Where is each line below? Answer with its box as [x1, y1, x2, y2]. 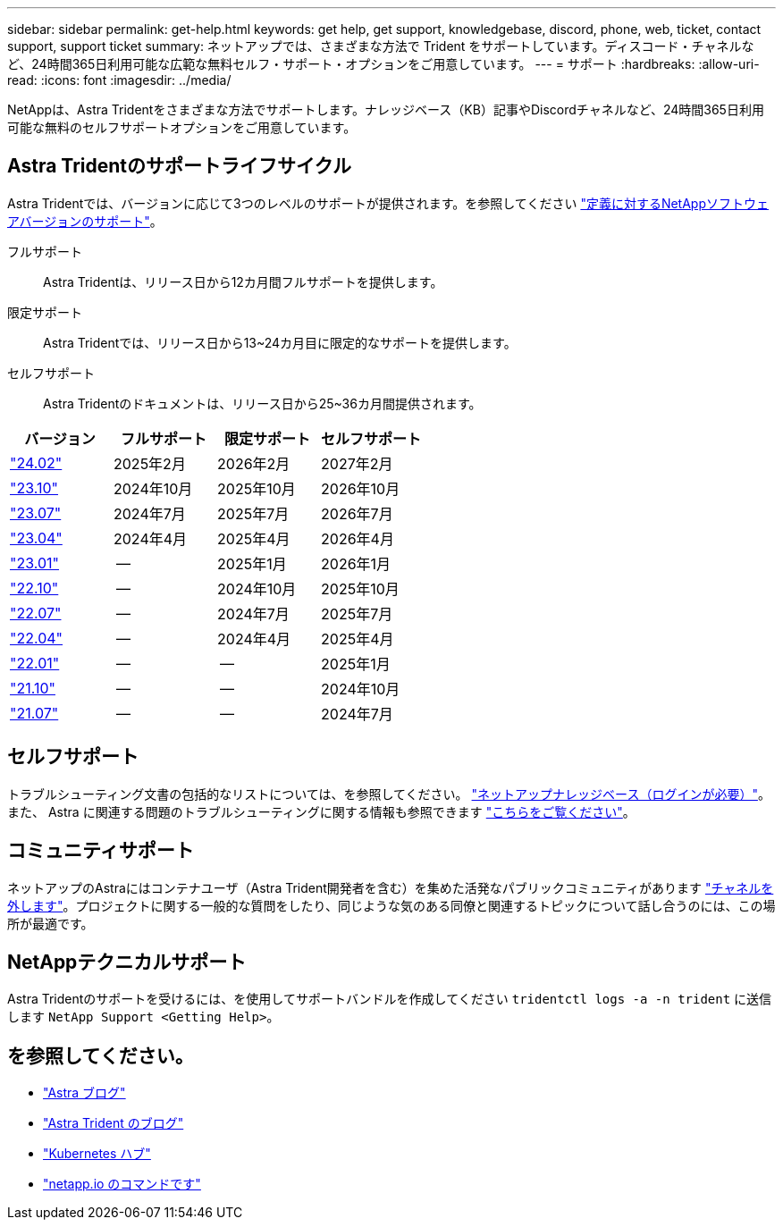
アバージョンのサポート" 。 [7, 213, 163, 229]
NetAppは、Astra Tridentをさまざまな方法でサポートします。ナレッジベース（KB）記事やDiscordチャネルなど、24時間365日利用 [7, 102, 764, 117]
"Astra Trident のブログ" [43, 1115, 184, 1131]
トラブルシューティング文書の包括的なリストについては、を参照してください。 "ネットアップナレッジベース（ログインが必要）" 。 [7, 786, 770, 802]
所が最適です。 [7, 915, 94, 931]
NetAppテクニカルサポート [7, 950, 247, 973]
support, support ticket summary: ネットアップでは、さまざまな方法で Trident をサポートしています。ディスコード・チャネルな [7, 38, 754, 54]
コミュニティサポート [7, 839, 194, 862]
